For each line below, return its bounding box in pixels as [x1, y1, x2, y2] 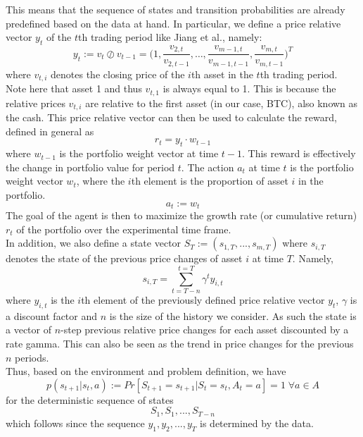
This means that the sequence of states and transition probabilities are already [6, 2, 345, 16]
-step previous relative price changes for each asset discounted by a [60, 322, 349, 337]
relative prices [6, 95, 65, 110]
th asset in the [191, 66, 253, 81]
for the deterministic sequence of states [6, 392, 174, 407]
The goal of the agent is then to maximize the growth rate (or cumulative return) [6, 208, 357, 223]
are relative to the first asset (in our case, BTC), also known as [85, 95, 358, 110]
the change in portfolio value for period [6, 159, 175, 174]
